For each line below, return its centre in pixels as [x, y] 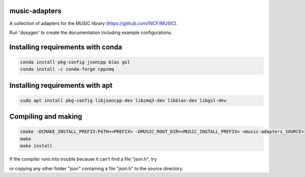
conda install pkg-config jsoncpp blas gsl [75, 62]
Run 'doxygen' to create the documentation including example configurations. [91, 32]
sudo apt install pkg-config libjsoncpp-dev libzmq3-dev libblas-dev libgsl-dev [123, 100]
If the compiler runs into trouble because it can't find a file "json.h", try [83, 159]
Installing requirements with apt [61, 85]
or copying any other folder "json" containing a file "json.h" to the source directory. [96, 168]
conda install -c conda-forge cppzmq [67, 69]
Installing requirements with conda [66, 47]
